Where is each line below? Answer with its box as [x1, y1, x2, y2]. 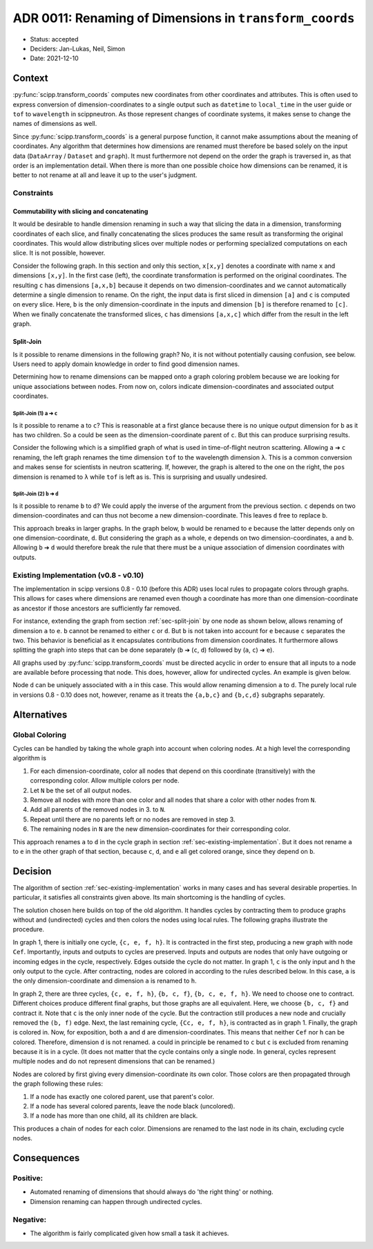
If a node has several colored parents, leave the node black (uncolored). [30, 1102, 236, 1111]
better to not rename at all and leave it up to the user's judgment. [12, 171, 198, 179]
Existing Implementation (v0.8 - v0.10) [12, 570, 144, 580]
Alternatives [12, 709, 68, 720]
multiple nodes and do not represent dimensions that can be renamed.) [12, 1057, 216, 1066]
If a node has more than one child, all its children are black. [30, 1111, 198, 1120]
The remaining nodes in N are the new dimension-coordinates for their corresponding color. [30, 825, 291, 833]
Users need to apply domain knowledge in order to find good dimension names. [12, 360, 240, 368]
